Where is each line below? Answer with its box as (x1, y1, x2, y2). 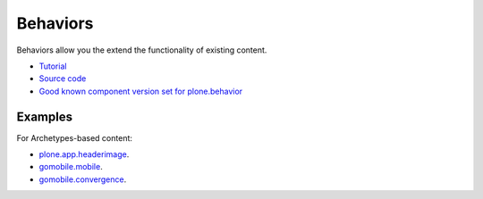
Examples (16, 109, 73, 124)
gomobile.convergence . (38, 174, 127, 185)
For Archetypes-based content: (16, 132, 133, 143)
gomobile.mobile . (38, 162, 103, 172)
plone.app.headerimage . (38, 149, 130, 160)
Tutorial (38, 61, 67, 71)
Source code (38, 73, 87, 84)
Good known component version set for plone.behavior (38, 86, 243, 96)
